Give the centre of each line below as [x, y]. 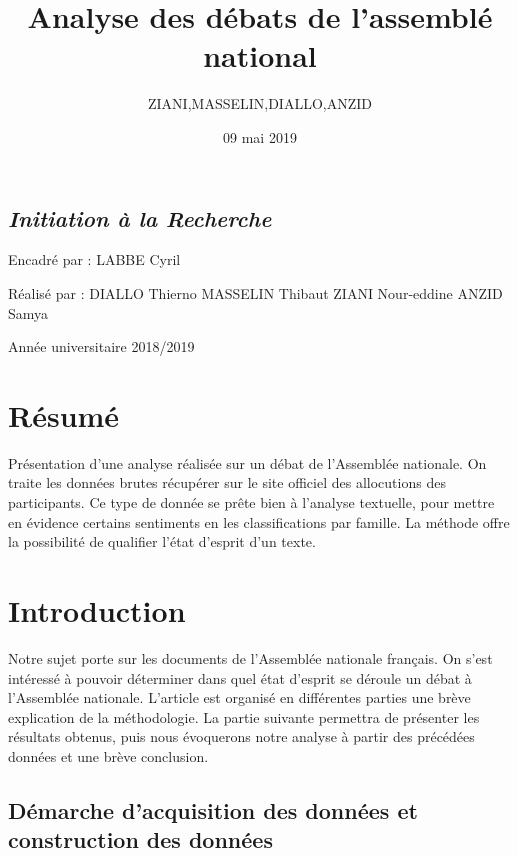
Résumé [64, 414]
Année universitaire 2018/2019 [101, 346]
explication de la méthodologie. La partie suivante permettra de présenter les [244, 716]
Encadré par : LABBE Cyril [94, 259]
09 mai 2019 [260, 136]
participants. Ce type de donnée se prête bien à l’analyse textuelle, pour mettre [251, 502]
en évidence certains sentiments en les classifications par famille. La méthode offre [259, 521]
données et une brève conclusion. [108, 755]
